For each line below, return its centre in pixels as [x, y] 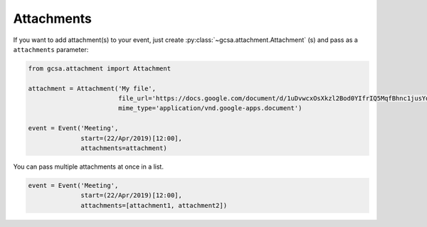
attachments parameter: [51, 49]
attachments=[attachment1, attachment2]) [154, 205]
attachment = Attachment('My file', [92, 88]
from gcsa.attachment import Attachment [99, 68]
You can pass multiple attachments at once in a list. [88, 167]
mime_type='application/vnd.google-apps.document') [210, 108]
